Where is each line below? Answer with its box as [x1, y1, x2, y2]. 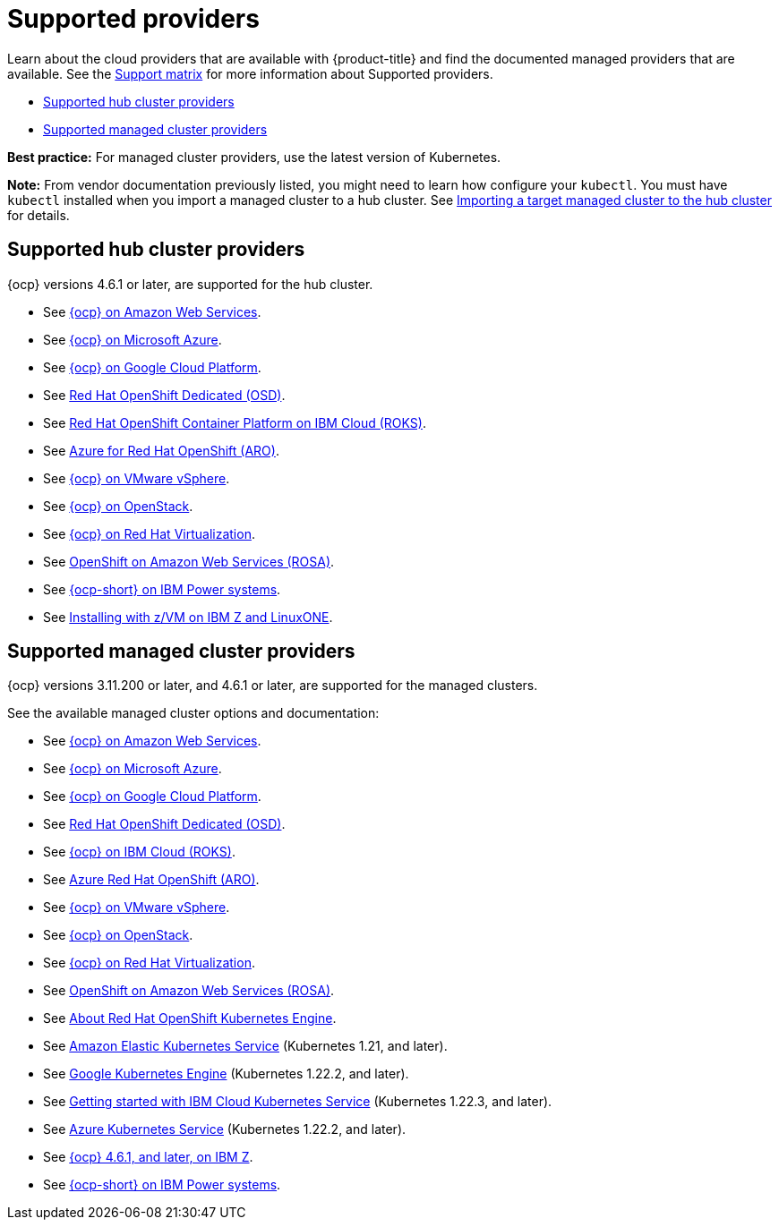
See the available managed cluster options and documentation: [7, 705, 380, 721]
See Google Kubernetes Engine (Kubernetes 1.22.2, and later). [43, 1066, 409, 1082]
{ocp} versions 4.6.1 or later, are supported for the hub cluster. [7, 276, 373, 292]
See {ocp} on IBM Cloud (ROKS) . [43, 844, 235, 860]
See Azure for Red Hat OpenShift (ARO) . [43, 442, 279, 458]
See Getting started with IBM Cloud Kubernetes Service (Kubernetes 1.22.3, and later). [43, 1094, 552, 1110]
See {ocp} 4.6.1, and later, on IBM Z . [43, 1149, 253, 1165]
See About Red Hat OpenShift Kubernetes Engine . [43, 1010, 337, 1027]
